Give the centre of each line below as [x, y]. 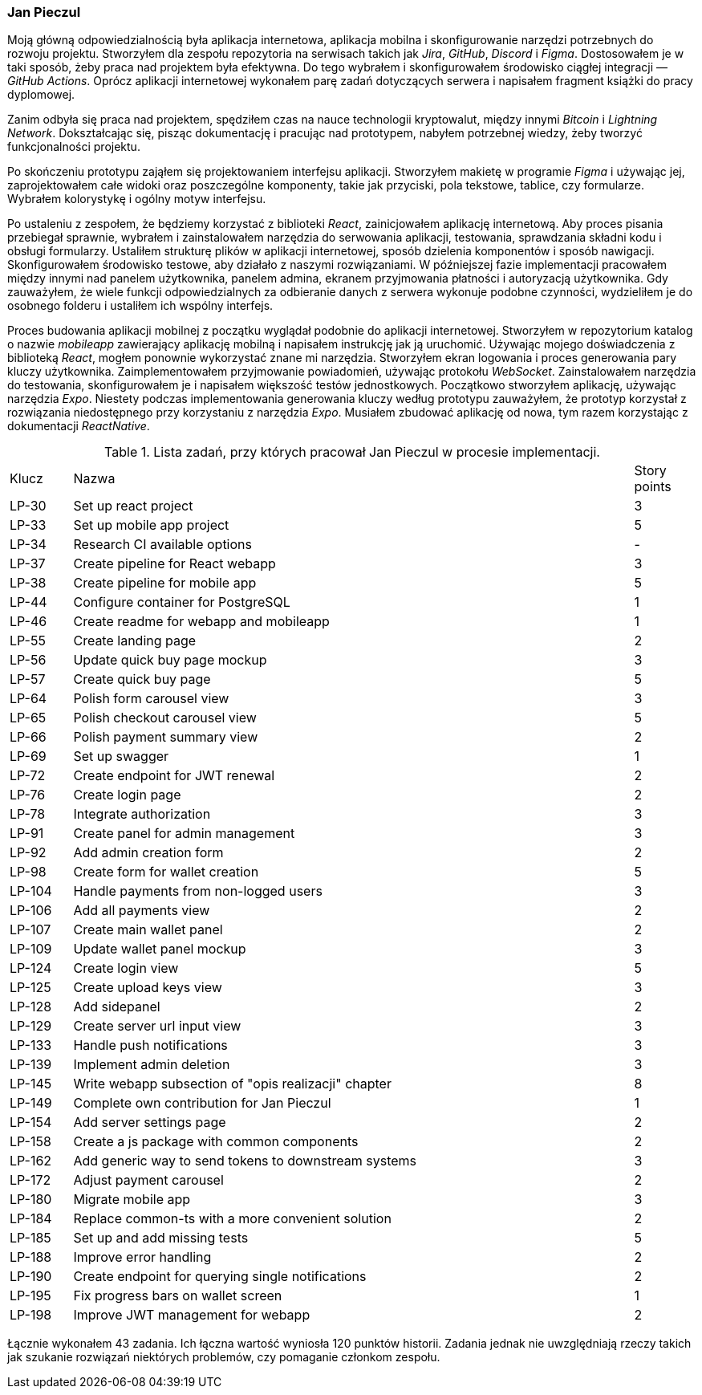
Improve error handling [142, 1257]
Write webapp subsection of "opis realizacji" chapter [232, 1084]
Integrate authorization [142, 814]
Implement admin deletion [152, 1065]
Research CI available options [162, 545]
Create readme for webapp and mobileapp [201, 622]
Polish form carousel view [151, 699]
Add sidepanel [117, 1007]
